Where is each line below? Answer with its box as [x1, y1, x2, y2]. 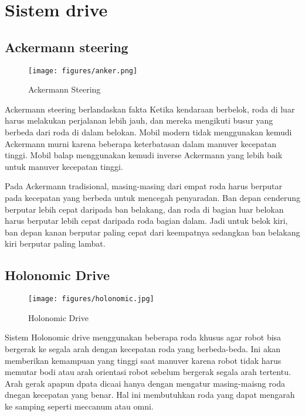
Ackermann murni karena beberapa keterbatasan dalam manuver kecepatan [5, 137, 277, 149]
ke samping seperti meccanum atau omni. [5, 400, 154, 412]
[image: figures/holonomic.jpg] [28, 295, 154, 304]
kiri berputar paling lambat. [5, 237, 106, 250]
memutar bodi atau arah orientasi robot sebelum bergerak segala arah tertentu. [5, 366, 291, 378]
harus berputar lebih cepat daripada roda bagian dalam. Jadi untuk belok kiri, [5, 214, 288, 227]
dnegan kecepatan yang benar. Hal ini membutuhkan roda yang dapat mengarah [5, 388, 295, 401]
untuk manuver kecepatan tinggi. [5, 160, 123, 172]
